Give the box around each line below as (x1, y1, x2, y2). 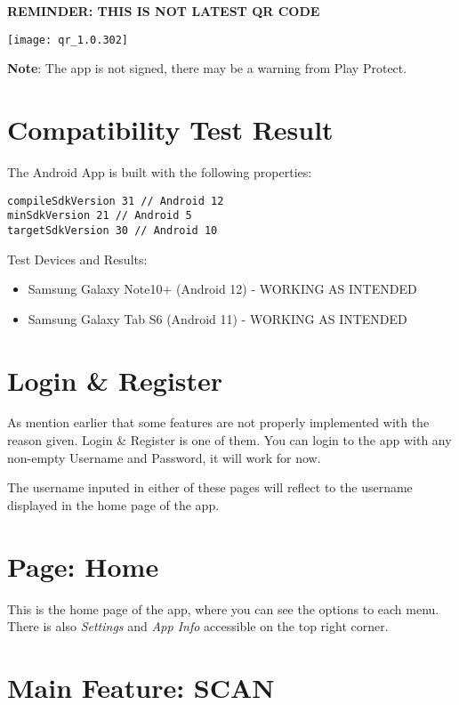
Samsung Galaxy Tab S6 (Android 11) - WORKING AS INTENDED (28, 309, 407, 328)
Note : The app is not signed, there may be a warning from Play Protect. (7, 59, 407, 77)
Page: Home (7, 547, 159, 584)
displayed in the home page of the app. (7, 495, 220, 514)
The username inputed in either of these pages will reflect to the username (7, 478, 413, 497)
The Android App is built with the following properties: (7, 162, 312, 181)
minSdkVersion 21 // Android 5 (7, 209, 192, 223)
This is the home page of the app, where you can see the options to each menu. (7, 599, 439, 618)
